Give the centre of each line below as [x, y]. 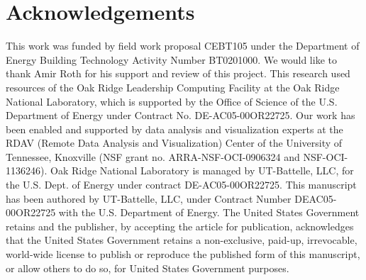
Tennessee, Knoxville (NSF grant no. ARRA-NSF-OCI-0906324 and [153, 156]
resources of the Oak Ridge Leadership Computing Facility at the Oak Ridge [173, 87]
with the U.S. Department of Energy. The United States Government [209, 212]
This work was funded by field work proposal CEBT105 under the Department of [183, 46]
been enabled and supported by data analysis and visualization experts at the [174, 129]
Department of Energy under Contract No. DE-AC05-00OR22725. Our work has [181, 115]
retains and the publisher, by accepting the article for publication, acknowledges [180, 226]
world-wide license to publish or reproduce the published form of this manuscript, [183, 254]
